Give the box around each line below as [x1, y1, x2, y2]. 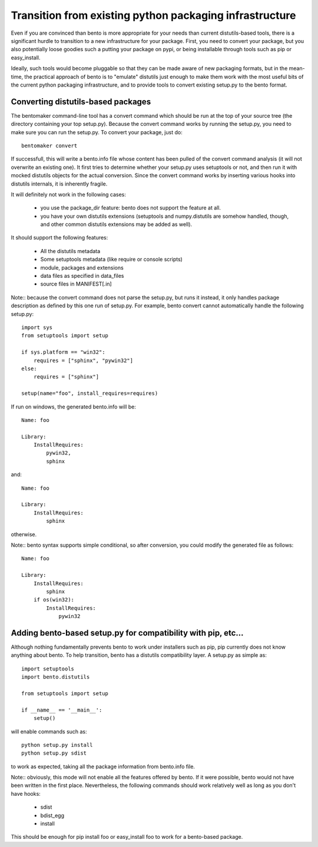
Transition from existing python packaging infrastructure [11, 9, 297, 22]
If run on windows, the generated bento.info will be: [11, 403, 137, 410]
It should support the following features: [11, 234, 108, 241]
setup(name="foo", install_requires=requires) [21, 390, 158, 397]
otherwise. [11, 530, 37, 538]
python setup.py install [21, 742, 93, 748]
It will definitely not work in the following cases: [11, 191, 127, 198]
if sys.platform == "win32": [21, 349, 105, 356]
